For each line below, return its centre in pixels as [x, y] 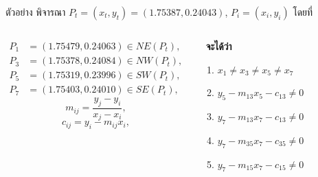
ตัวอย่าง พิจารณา [36, 12]
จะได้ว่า [219, 46]
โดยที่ [303, 12]
